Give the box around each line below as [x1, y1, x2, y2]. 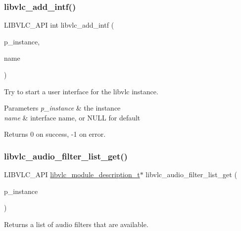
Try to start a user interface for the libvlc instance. [4, 86, 158, 96]
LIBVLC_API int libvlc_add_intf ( [4, 20, 114, 30]
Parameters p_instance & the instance [4, 103, 121, 113]
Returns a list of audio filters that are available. [4, 219, 148, 229]
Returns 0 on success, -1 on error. [4, 129, 106, 139]
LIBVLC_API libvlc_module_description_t [4, 169, 140, 180]
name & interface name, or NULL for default [4, 112, 141, 122]
